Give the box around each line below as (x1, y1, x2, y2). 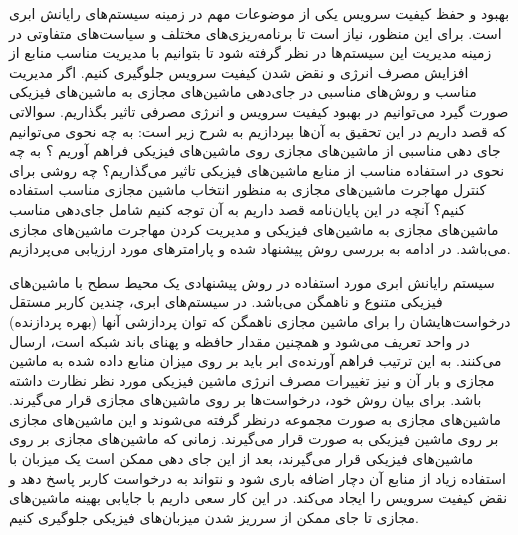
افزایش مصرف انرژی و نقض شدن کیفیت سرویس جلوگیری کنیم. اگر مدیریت (9, 61, 469, 82)
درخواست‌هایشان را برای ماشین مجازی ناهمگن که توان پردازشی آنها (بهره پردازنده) (9, 310, 511, 331)
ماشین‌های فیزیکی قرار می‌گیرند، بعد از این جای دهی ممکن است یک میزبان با (9, 448, 474, 469)
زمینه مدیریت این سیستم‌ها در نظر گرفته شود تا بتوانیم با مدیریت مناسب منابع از (9, 42, 492, 63)
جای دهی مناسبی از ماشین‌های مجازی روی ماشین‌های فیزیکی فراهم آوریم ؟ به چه (9, 140, 501, 161)
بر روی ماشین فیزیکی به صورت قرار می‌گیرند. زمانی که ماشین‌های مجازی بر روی (9, 428, 499, 449)
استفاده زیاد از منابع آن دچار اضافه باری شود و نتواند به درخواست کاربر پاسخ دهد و (9, 467, 506, 488)
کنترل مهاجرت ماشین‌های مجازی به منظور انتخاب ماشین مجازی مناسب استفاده (9, 179, 487, 200)
